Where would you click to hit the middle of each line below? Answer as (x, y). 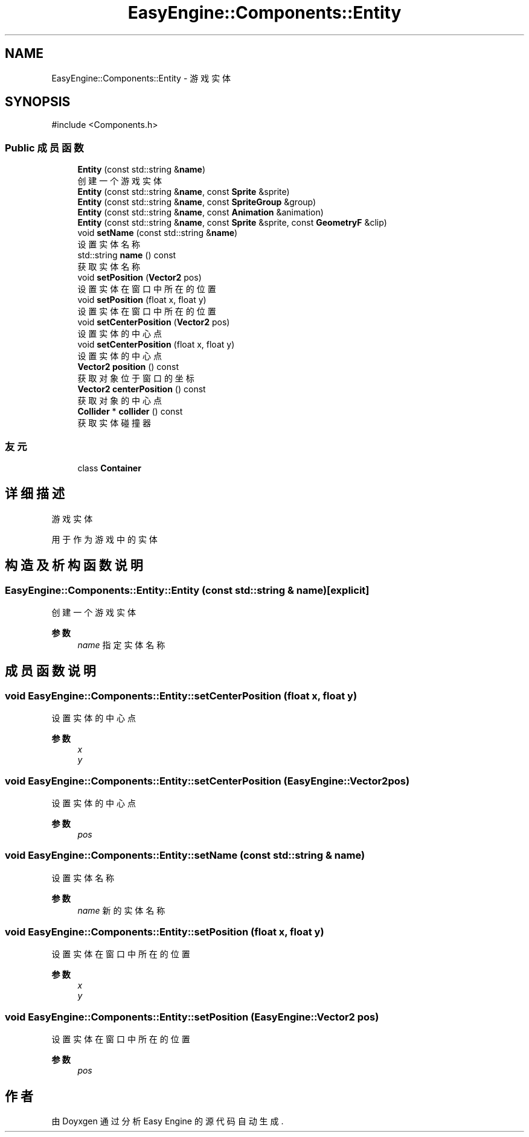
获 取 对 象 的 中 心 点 (120, 401)
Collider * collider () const (130, 412)
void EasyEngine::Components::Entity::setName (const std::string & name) (185, 855)
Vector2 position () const (128, 367)
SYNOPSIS (38, 102)
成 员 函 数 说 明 (50, 671)
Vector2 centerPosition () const (142, 389)
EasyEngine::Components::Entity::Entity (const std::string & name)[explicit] (187, 590)
